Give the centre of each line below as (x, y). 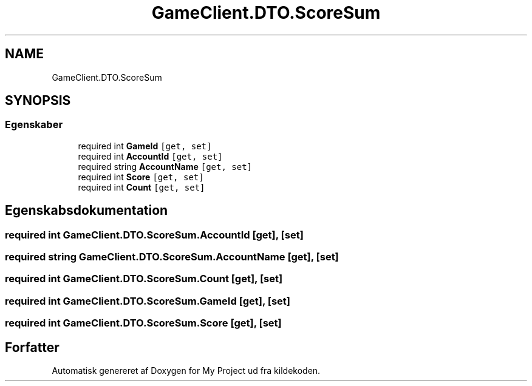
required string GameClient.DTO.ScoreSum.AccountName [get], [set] (172, 257)
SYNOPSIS (38, 101)
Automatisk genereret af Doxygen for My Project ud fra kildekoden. (186, 371)
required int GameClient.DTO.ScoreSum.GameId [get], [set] (148, 301)
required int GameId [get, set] (145, 146)
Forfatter (32, 347)
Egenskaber (34, 125)
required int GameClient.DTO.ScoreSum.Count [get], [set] (144, 279)
